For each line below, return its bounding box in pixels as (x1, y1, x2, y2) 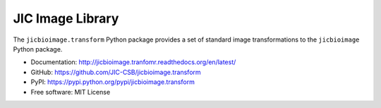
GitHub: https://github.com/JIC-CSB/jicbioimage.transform (30, 68, 201, 76)
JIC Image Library (13, 11, 119, 26)
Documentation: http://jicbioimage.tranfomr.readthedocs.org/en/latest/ (30, 58, 236, 66)
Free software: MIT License (30, 88, 111, 96)
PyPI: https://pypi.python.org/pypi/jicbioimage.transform (30, 78, 195, 86)
